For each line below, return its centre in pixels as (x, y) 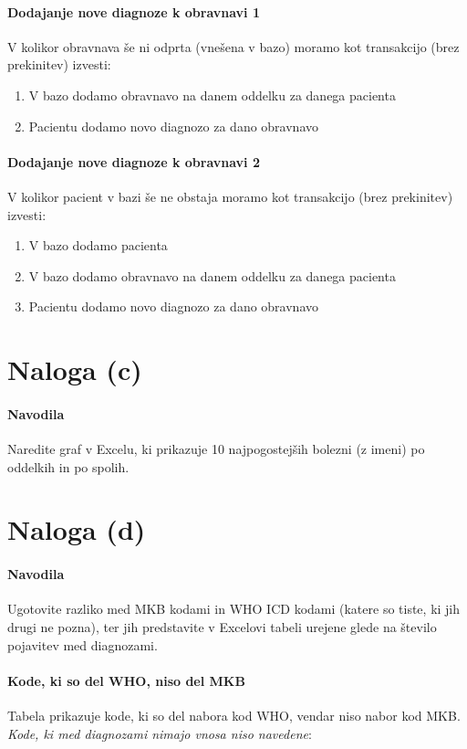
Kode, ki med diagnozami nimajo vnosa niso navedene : (160, 733)
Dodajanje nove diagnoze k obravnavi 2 (134, 161)
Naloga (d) (77, 529)
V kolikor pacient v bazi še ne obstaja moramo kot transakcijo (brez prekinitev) (230, 196)
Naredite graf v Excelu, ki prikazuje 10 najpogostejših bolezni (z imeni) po (216, 449)
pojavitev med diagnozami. (83, 644)
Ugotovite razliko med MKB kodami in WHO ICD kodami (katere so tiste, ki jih (234, 609)
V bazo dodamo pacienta (98, 245)
